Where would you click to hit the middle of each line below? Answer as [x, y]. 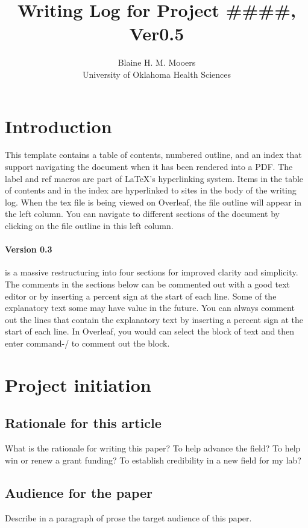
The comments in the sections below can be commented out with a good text [148, 284]
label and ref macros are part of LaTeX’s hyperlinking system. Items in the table [154, 178]
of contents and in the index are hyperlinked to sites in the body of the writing [151, 190]
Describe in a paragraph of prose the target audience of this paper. [128, 517]
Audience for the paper [79, 492]
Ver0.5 [157, 33]
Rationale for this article [83, 423]
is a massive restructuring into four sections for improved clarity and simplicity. [152, 272]
